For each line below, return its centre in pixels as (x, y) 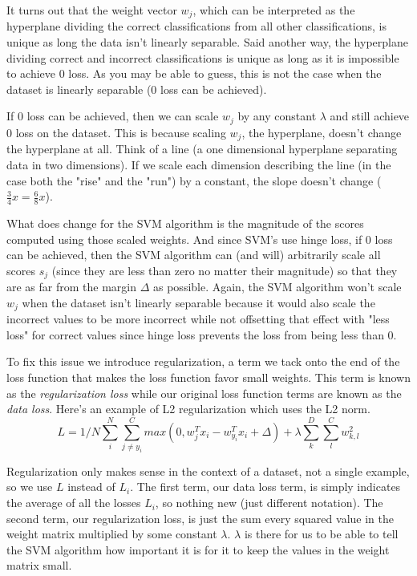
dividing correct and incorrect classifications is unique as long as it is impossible (203, 57)
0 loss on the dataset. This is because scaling (116, 132)
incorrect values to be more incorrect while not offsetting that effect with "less (198, 319)
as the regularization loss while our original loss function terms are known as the (204, 393)
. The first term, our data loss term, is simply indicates (265, 487)
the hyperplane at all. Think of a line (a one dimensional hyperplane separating (202, 149)
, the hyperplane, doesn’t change (322, 132)
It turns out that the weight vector (92, 10)
